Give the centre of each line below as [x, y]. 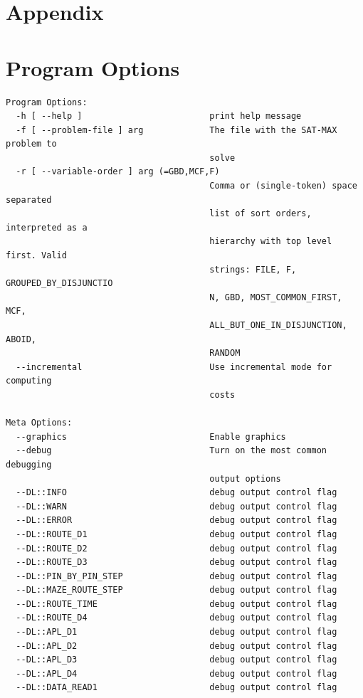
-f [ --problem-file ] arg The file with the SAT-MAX [177, 130]
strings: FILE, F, [253, 269]
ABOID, [21, 339]
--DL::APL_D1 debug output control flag [177, 632]
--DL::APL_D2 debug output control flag [177, 646]
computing [29, 381]
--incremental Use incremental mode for [174, 367]
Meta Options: [39, 423]
